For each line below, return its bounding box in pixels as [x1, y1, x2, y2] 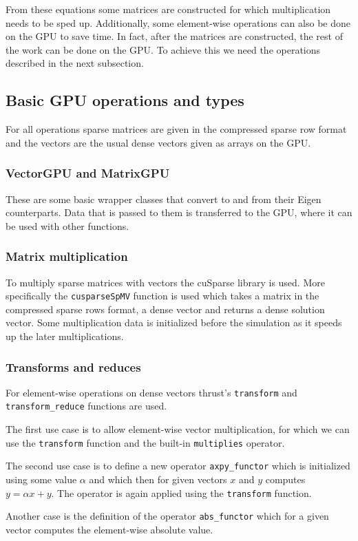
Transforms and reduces [6, 358, 141, 375]
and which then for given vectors [89, 472, 227, 487]
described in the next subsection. [6, 56, 144, 70]
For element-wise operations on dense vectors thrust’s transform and [6, 385, 297, 399]
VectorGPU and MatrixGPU [6, 165, 170, 182]
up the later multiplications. [6, 329, 124, 343]
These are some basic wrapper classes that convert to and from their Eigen [6, 191, 322, 206]
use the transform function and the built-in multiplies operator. [6, 435, 285, 449]
